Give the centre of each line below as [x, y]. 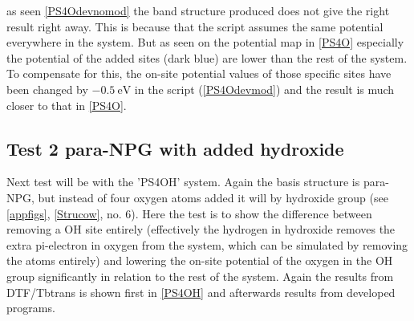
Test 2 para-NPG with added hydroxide [175, 148]
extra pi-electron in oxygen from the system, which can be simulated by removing [207, 244]
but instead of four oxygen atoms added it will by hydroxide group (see [213, 197]
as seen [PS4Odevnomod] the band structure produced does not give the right [198, 10]
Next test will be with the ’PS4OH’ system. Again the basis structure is [183, 182]
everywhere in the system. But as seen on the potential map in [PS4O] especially [205, 42]
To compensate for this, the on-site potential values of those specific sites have [199, 73]
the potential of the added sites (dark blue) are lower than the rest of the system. [207, 57]
